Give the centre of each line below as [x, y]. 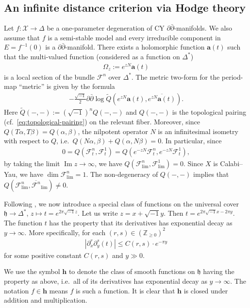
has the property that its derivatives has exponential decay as [141, 222]
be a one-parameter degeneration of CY [106, 28]
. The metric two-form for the [175, 77]
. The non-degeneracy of [122, 174]
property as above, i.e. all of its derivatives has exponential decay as [106, 281]
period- [232, 77]
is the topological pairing [209, 112]
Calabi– [232, 163]
